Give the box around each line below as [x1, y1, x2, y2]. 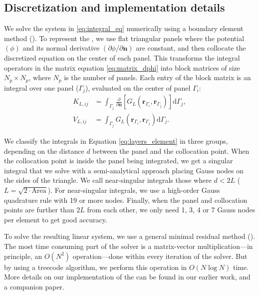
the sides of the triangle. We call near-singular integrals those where [4, 175, 212, 185]
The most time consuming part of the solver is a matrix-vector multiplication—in [4, 240, 253, 251]
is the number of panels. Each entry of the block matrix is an [64, 72, 251, 83]
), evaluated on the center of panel [85, 82, 191, 93]
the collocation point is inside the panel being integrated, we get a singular [4, 155, 233, 166]
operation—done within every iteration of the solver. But [72, 250, 248, 261]
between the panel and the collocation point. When [92, 145, 250, 156]
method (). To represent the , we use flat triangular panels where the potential [4, 33, 245, 43]
